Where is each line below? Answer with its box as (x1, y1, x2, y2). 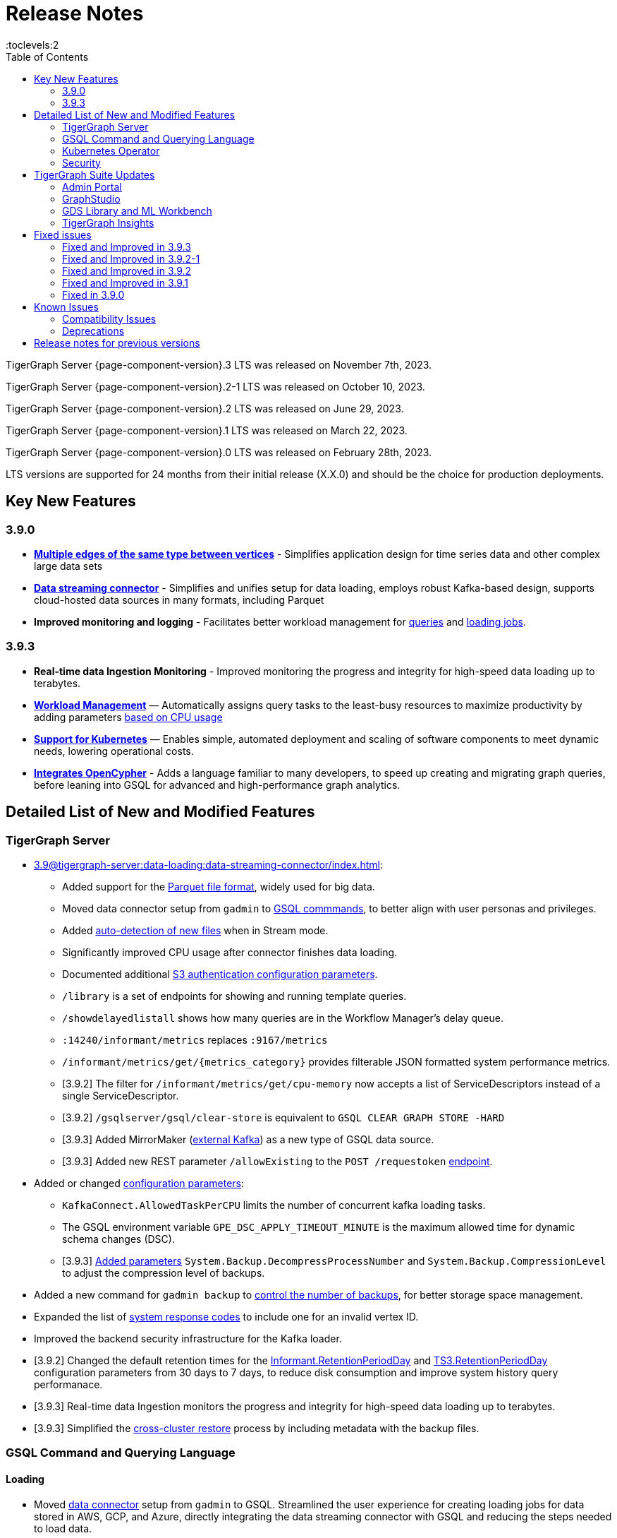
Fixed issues (34, 228, 92, 241)
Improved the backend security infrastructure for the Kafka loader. (34, 1332, 342, 1345)
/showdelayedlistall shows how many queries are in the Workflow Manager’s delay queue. (62, 1011, 503, 1024)
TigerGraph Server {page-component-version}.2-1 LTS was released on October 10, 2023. (6, 380, 425, 393)
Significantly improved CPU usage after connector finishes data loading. (62, 946, 398, 958)
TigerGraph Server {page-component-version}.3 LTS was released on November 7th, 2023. (6, 358, 432, 371)
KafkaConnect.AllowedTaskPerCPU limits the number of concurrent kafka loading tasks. (62, 1198, 486, 1211)
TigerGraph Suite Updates (34, 168, 155, 181)
